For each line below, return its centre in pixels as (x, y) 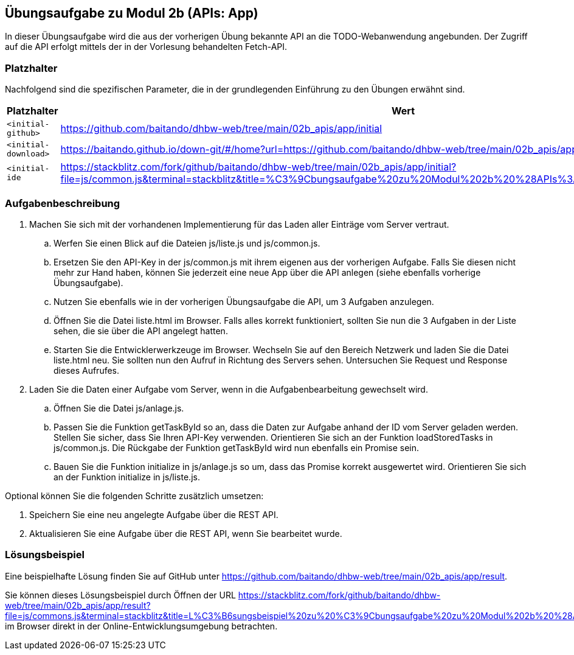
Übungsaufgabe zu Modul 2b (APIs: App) (132, 13)
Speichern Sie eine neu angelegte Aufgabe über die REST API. (154, 514)
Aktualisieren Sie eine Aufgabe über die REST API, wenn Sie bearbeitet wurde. (186, 533)
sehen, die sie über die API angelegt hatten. (141, 331)
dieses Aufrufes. (87, 370)
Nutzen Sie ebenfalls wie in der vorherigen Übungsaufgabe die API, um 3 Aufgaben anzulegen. (244, 301)
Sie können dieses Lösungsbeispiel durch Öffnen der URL (120, 595)
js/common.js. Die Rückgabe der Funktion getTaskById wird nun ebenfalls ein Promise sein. (237, 447)
